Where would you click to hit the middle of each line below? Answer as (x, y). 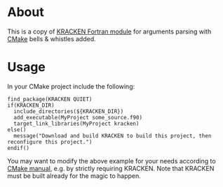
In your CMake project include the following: (71, 86)
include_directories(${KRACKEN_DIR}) (69, 111)
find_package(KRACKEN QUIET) (50, 99)
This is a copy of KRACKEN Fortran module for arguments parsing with (109, 31)
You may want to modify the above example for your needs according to (111, 160)
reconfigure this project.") (50, 142)
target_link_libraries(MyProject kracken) (76, 124)
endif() (19, 148)
